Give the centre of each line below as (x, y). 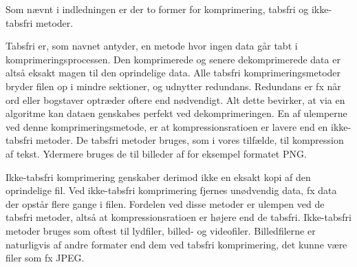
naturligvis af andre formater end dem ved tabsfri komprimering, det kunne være (176, 244)
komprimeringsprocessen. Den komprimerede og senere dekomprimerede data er (173, 59)
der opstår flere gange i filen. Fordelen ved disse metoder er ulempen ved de (165, 203)
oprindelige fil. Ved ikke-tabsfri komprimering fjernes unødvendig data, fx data (171, 190)
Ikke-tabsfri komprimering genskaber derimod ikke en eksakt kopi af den (158, 177)
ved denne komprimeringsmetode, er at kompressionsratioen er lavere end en (167, 126)
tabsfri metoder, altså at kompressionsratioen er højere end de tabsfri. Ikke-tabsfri (178, 217)
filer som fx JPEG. (45, 258)
